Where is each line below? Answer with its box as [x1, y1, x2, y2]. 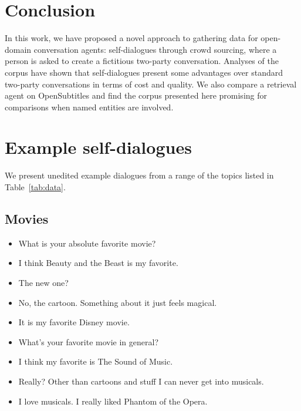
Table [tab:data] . [5, 181, 66, 193]
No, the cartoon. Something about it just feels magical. [18, 296, 217, 308]
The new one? [18, 276, 69, 288]
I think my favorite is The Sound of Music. [18, 355, 173, 368]
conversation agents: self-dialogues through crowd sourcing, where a [33, 43, 277, 55]
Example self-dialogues [5, 135, 192, 159]
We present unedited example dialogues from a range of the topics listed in [5, 169, 274, 181]
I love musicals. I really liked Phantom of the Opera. [18, 395, 208, 407]
